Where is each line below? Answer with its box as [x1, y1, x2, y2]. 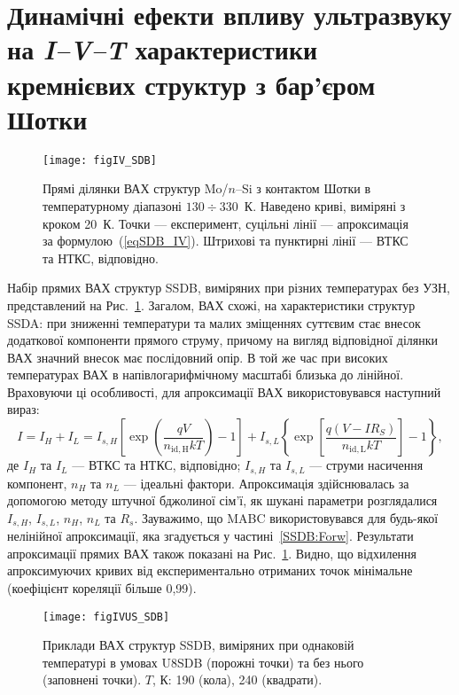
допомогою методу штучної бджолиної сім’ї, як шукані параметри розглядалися [7, 491, 438, 510]
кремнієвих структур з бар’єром [7, 66, 376, 102]
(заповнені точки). [43, 670, 142, 689]
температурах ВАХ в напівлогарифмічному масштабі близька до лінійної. [7, 365, 404, 384]
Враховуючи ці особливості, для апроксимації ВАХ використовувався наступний [7, 382, 441, 401]
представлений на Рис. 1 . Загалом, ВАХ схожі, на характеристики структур [7, 295, 416, 314]
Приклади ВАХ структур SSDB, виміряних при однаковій [43, 636, 354, 654]
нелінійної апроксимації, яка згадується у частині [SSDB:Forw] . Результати [7, 527, 414, 545]
